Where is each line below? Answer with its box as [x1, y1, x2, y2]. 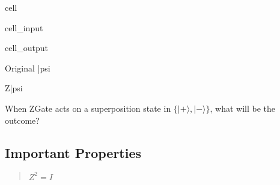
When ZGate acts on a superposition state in [5, 102, 171, 114]
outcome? [5, 114, 40, 126]
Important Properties [5, 143, 142, 162]
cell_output [5, 41, 48, 54]
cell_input [5, 21, 43, 34]
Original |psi [5, 61, 50, 74]
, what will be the [210, 102, 276, 114]
